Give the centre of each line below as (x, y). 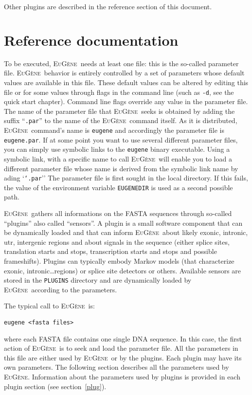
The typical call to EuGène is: (49, 306)
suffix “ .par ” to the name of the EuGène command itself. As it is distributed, (121, 120)
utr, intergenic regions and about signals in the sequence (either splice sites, (117, 242)
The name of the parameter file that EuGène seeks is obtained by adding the (119, 111)
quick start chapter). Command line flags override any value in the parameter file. (126, 101)
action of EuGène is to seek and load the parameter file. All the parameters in (121, 348)
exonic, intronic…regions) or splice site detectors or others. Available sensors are (123, 270)
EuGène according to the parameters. (61, 289)
